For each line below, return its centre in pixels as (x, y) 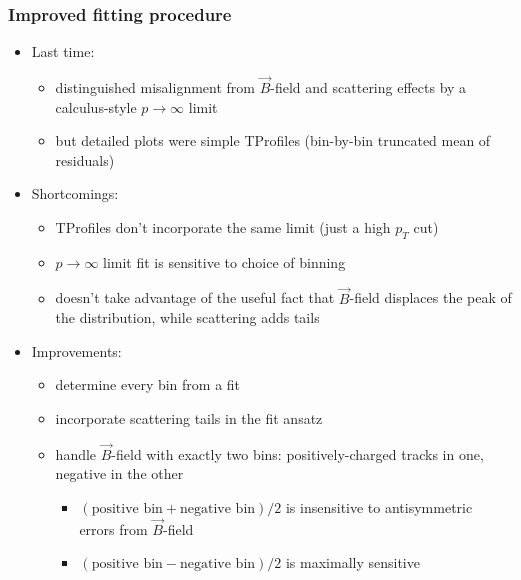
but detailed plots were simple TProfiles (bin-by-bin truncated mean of (273, 140)
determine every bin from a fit (148, 384)
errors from (113, 528)
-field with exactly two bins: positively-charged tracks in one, (297, 453)
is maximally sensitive (352, 562)
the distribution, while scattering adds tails (187, 317)
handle (76, 453)
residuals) (85, 159)
